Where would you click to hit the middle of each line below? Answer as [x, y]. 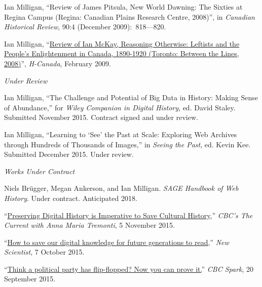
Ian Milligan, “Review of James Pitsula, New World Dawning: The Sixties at [123, 7]
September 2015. [30, 279]
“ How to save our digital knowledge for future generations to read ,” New [117, 242]
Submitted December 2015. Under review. [69, 154]
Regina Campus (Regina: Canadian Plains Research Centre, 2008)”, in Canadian [129, 16]
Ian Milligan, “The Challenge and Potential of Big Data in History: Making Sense [131, 97]
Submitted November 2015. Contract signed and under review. [101, 117]
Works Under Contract [40, 171]
